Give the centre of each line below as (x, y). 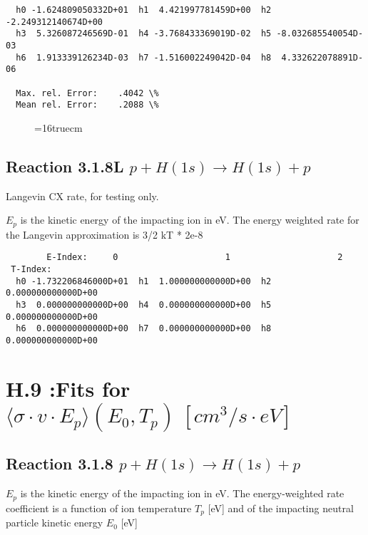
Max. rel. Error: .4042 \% (87, 93)
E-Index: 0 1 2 (195, 258)
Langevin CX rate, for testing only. (82, 196)
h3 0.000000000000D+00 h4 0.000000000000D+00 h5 (144, 305)
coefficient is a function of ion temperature (99, 508)
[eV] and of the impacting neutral (281, 508)
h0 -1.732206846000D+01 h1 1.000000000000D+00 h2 (144, 281)
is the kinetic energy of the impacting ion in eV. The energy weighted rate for (190, 220)
